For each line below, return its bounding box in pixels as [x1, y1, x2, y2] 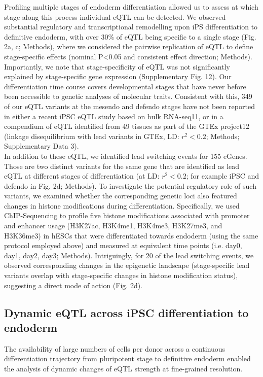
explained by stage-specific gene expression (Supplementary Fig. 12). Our [4, 71, 232, 82]
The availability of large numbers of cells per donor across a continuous [4, 343, 226, 354]
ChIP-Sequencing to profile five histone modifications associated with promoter [4, 210, 250, 221]
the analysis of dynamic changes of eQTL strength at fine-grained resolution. [4, 363, 243, 373]
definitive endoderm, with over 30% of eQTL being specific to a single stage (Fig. [4, 31, 256, 42]
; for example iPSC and [186, 170, 259, 181]
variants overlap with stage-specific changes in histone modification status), [4, 270, 238, 281]
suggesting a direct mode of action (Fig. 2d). [4, 280, 142, 290]
